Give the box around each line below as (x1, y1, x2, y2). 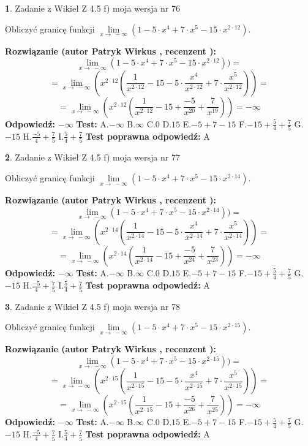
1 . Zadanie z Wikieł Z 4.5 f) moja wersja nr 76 (5, 2, 180, 14)
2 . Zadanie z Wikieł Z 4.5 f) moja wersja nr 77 (5, 151, 180, 164)
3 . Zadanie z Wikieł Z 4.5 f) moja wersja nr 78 (5, 300, 180, 312)
